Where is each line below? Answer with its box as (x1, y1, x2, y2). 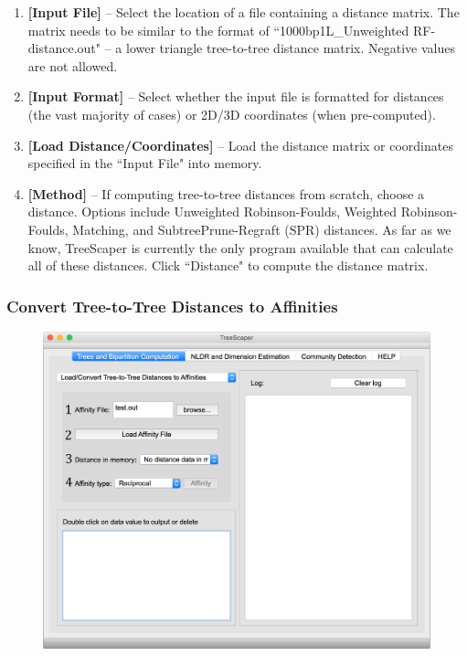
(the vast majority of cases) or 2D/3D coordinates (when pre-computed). (27, 104, 436, 123)
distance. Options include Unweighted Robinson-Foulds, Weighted (27, 202, 398, 221)
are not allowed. (27, 56, 118, 75)
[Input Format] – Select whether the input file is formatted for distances (27, 87, 444, 106)
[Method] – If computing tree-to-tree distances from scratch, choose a (27, 184, 425, 203)
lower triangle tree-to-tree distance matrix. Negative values (125, 38, 456, 58)
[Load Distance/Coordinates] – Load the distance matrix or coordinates (27, 135, 453, 154)
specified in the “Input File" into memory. (27, 153, 262, 173)
